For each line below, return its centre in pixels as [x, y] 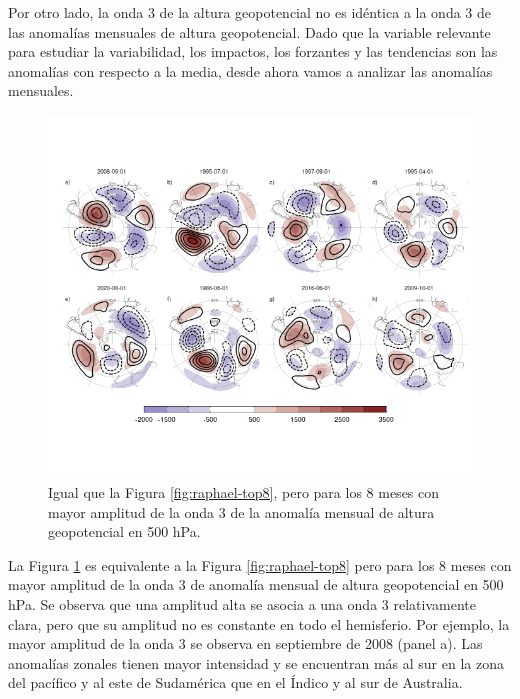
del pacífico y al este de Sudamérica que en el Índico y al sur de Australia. [235, 682]
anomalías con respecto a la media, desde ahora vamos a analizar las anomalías [250, 70]
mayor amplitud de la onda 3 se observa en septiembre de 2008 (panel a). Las [245, 643]
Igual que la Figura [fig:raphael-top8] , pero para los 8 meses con [244, 491]
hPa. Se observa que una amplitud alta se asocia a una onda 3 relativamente [242, 603]
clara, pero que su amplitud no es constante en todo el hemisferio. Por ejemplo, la [259, 623]
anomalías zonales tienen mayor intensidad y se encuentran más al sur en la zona [256, 662]
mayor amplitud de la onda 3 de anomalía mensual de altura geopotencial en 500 [256, 584]
